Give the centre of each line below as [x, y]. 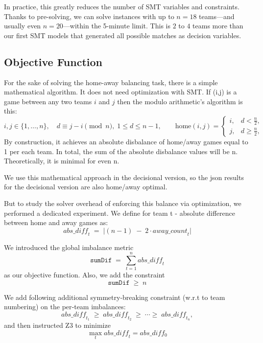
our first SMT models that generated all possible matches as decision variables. [123, 35]
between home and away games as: [56, 222]
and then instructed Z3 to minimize [57, 325]
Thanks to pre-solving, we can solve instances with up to [89, 16]
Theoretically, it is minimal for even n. [62, 161]
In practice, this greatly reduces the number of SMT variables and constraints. [122, 6]
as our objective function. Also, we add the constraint [84, 275]
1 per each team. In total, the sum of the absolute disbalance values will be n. [121, 151]
